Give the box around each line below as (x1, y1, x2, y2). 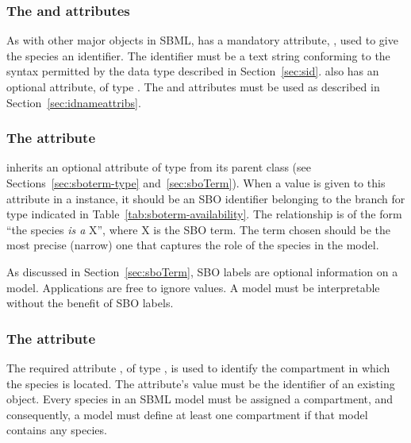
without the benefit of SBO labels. (6, 295, 174, 311)
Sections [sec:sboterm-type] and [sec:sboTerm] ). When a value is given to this (6, 175, 386, 191)
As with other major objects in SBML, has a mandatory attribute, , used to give (6, 32, 398, 48)
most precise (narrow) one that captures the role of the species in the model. (6, 237, 379, 253)
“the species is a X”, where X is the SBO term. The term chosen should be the (6, 221, 391, 237)
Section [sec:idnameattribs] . (6, 94, 141, 110)
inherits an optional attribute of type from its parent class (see (6, 159, 311, 175)
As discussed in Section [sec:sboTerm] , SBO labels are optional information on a (6, 263, 398, 279)
